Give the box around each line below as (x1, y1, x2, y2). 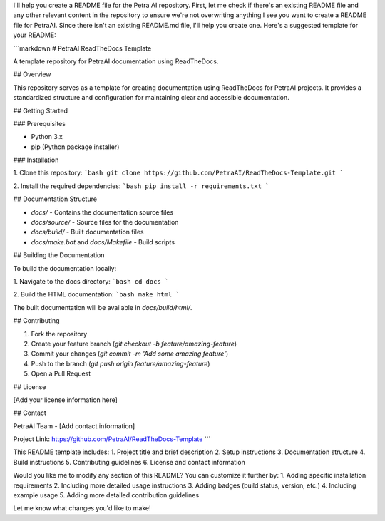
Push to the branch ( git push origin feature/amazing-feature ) (31, 359, 210, 368)
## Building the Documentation (13, 251, 105, 259)
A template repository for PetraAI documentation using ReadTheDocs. (13, 57, 219, 66)
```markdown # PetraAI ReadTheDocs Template (13, 43, 152, 53)
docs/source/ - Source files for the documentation (31, 218, 179, 227)
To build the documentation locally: (13, 264, 117, 272)
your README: (13, 31, 56, 39)
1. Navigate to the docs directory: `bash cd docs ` (13, 277, 169, 285)
